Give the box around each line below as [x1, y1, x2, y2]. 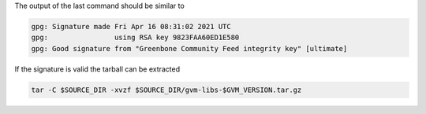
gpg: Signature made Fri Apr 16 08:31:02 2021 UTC [31, 22, 232, 31]
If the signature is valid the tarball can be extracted [14, 64, 181, 74]
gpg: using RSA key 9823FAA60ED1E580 [31, 33, 240, 42]
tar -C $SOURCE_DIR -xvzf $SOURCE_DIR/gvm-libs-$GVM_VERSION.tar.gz [31, 85, 302, 94]
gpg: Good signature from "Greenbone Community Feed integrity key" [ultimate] [31, 44, 348, 53]
